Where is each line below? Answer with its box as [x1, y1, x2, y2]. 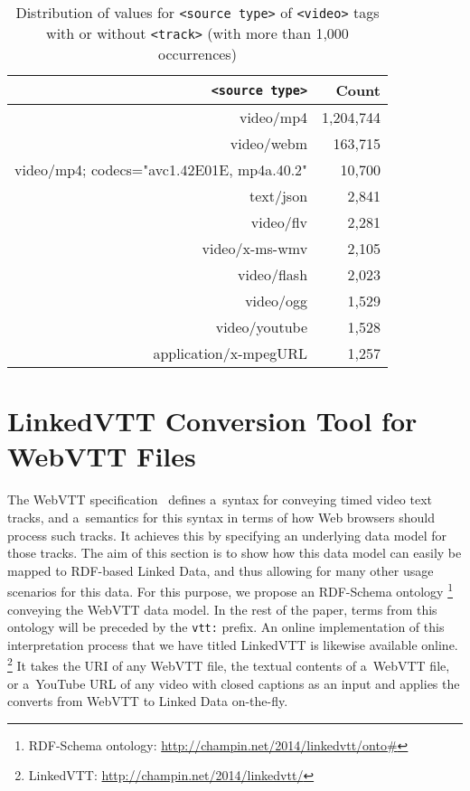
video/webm [230, 133, 308, 154]
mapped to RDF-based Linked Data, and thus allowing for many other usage [7, 560, 434, 579]
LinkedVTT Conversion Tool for [7, 402, 418, 439]
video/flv [250, 212, 308, 232]
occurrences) [158, 43, 237, 64]
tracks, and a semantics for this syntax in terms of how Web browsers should [7, 507, 435, 526]
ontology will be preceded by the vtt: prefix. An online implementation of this [7, 617, 445, 636]
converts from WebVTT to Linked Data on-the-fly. [7, 692, 288, 711]
